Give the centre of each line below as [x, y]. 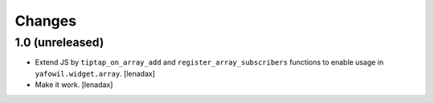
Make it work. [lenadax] [74, 85]
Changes [45, 21]
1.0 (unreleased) [59, 42]
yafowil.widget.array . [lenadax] [95, 73]
